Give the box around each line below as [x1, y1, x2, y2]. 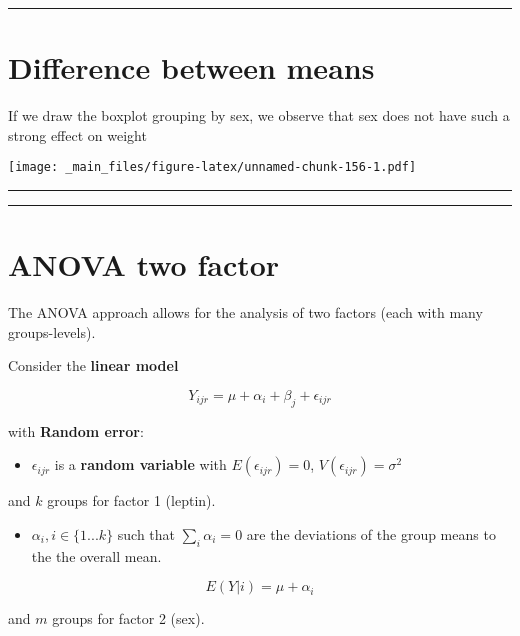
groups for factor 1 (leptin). [47, 490, 216, 511]
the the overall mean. [31, 545, 162, 566]
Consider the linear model [8, 355, 179, 376]
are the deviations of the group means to [246, 523, 496, 544]
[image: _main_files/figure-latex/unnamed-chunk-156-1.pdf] [8, 160, 417, 175]
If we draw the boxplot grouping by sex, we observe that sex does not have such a [8, 105, 510, 126]
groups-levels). [8, 321, 96, 342]
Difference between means [8, 47, 375, 88]
